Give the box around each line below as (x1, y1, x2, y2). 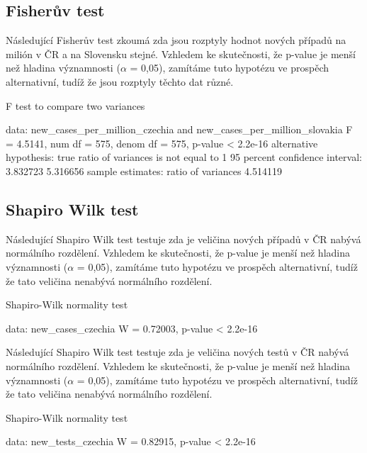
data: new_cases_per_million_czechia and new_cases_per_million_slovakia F (6, 122, 353, 137)
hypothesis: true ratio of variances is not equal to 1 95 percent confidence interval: (6, 150, 362, 164)
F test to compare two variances (6, 98, 145, 113)
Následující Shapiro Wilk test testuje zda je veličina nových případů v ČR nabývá (6, 231, 361, 246)
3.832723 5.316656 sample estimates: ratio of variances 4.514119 (6, 163, 283, 178)
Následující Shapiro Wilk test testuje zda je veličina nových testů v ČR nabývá (6, 345, 349, 359)
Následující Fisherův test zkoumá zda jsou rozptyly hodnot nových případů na (6, 33, 346, 47)
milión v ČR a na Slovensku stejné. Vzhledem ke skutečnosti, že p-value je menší (6, 46, 356, 61)
